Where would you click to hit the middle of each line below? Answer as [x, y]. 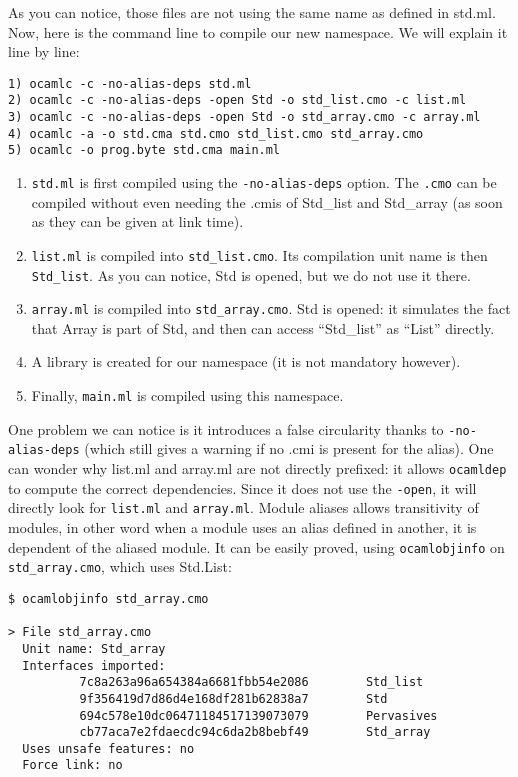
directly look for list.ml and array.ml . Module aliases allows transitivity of [243, 507]
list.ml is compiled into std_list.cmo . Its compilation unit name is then [259, 254]
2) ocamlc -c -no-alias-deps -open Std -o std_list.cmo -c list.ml [237, 100]
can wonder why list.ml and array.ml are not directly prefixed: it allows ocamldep [257, 468]
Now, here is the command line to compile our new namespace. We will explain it [258, 31]
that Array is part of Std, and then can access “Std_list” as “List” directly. [263, 327]
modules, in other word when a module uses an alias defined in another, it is [242, 527]
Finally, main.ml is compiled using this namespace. [187, 395]
